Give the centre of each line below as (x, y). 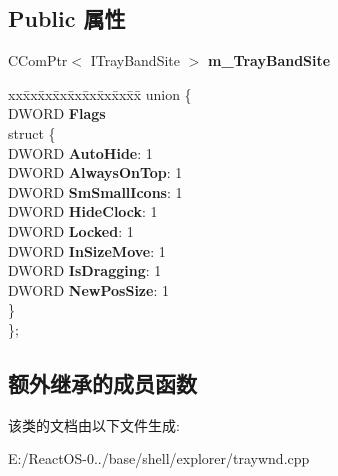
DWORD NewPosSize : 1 (88, 289)
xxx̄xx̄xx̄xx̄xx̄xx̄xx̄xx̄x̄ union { (100, 93)
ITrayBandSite (135, 60)
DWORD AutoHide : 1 (80, 152)
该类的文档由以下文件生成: (94, 424)
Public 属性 (67, 18)
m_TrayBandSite (269, 60)
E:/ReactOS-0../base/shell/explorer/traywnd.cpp (159, 458)
